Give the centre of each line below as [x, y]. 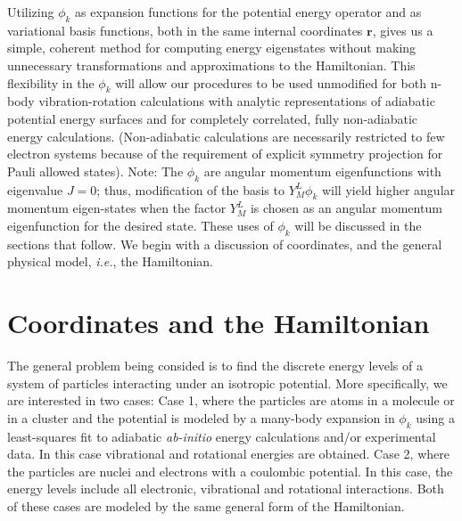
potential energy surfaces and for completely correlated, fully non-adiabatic [213, 118]
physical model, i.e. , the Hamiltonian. [110, 261]
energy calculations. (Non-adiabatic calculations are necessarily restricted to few [226, 136]
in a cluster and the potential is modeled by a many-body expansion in [201, 417]
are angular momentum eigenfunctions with [322, 171]
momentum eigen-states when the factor [117, 208]
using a [435, 417]
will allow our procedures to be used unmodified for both [271, 82]
